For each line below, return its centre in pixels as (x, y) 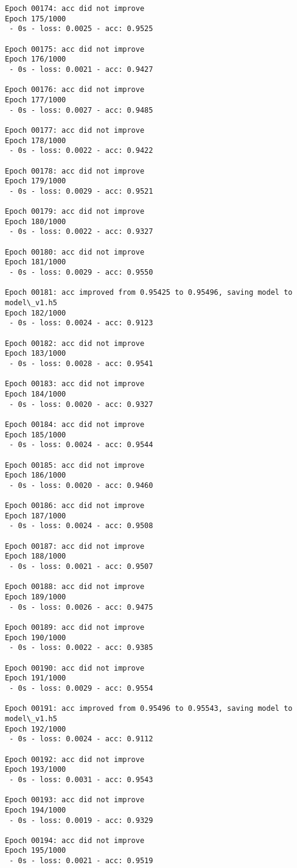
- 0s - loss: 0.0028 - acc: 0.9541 (81, 363)
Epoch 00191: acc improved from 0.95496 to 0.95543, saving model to (149, 709)
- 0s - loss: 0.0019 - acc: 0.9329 (81, 820)
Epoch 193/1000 (36, 770)
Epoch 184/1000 (36, 394)
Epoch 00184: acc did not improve (75, 424)
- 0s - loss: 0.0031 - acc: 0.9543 (81, 779)
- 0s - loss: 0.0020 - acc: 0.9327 (81, 404)
